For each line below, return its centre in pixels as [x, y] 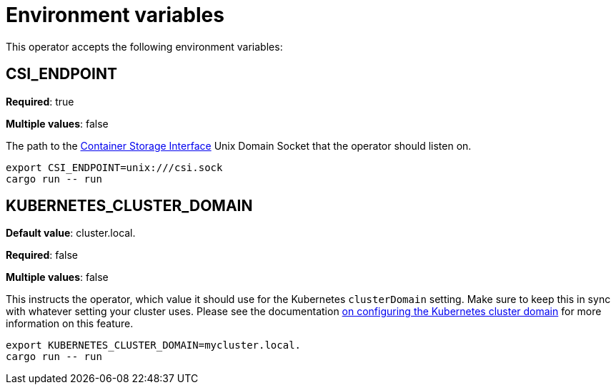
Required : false [42, 255]
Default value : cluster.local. [71, 233]
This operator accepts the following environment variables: [144, 46]
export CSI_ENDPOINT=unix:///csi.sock [114, 167]
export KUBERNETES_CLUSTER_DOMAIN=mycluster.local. [154, 345]
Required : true [40, 101]
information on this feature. [70, 324]
